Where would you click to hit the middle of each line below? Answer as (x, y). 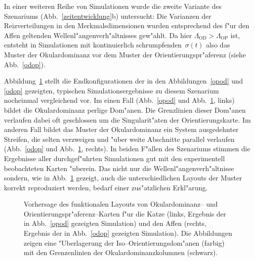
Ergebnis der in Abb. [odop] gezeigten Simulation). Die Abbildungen (128, 233)
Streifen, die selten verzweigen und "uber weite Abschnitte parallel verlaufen (119, 139)
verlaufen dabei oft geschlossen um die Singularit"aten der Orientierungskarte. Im (127, 119)
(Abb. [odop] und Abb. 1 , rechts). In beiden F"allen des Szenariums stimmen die (127, 149)
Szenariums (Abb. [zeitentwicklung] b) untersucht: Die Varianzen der (108, 16)
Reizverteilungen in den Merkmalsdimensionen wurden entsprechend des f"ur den (127, 25)
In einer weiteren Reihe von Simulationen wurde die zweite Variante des (113, 6)
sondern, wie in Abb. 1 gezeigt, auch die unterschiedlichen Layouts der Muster (123, 178)
